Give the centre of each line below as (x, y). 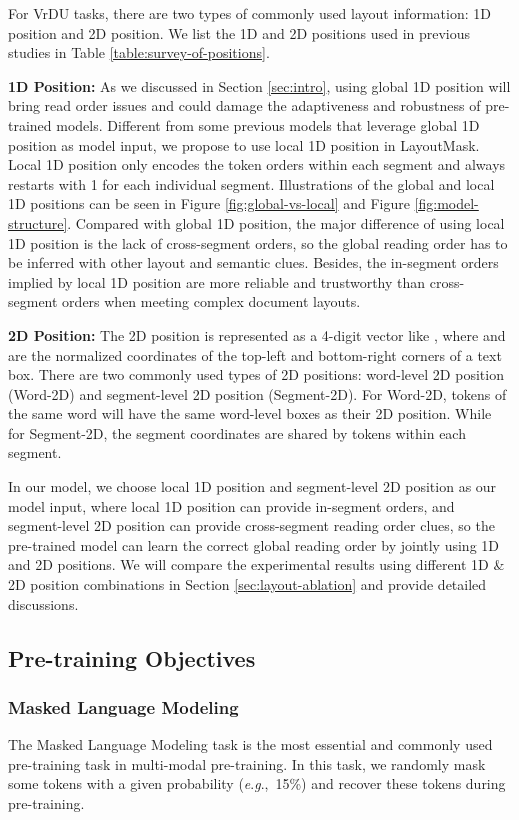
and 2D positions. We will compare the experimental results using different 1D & (256, 564)
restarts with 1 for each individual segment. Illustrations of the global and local (251, 183)
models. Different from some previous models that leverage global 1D (268, 124)
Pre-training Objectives (132, 657)
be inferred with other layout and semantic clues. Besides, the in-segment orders (253, 262)
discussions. (43, 603)
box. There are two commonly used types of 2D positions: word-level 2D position (256, 374)
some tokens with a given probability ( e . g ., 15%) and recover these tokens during (257, 783)
